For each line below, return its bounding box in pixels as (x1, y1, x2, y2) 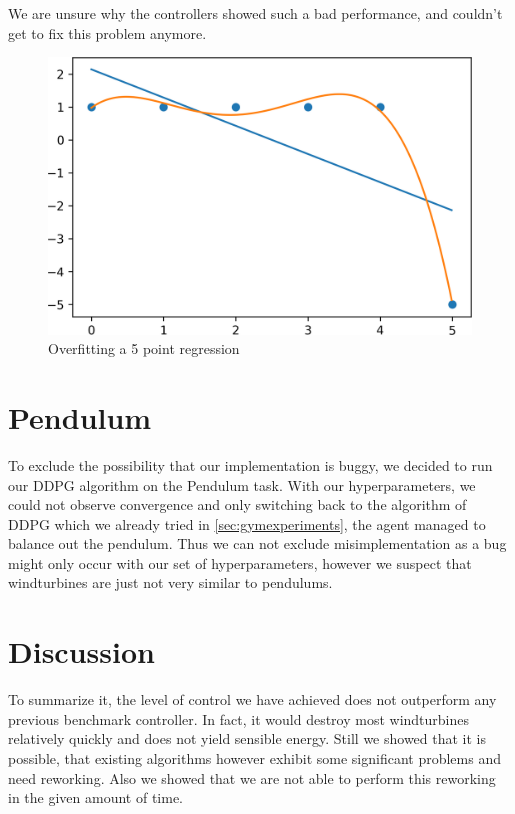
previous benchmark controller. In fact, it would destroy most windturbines (8, 708, 470, 729)
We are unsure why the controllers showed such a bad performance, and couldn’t (8, 3, 503, 23)
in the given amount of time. (8, 787, 183, 808)
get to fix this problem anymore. (8, 22, 207, 43)
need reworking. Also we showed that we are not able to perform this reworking (8, 767, 496, 788)
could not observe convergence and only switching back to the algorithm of (8, 494, 467, 515)
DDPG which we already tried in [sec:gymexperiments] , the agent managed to (8, 513, 486, 534)
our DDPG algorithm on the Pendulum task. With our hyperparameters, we (8, 474, 476, 495)
